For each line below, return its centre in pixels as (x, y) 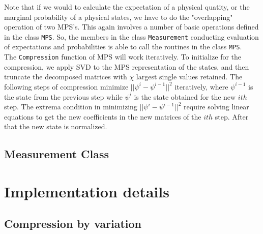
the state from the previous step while (63, 96)
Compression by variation (73, 224)
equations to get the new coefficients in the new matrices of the (103, 116)
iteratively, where (201, 86)
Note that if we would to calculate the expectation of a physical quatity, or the (127, 7)
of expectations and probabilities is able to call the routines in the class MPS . (123, 47)
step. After (232, 116)
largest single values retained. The (189, 77)
